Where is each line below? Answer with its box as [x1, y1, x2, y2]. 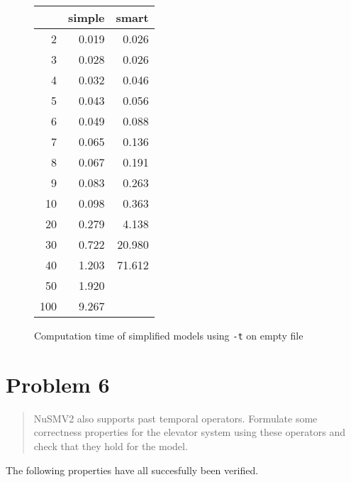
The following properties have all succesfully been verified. [6, 462, 259, 477]
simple [68, 9, 105, 26]
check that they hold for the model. [33, 438, 188, 453]
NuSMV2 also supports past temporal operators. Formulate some [33, 410, 318, 425]
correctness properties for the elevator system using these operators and [33, 425, 345, 439]
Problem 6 [6, 369, 110, 398]
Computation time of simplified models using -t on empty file [34, 328, 303, 342]
